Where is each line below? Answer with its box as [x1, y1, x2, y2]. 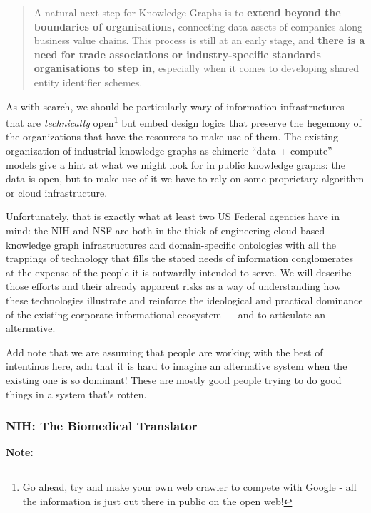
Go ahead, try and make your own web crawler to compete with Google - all [22, 479, 357, 494]
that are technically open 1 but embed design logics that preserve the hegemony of [6, 113, 362, 130]
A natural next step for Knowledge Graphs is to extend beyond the [34, 5, 341, 19]
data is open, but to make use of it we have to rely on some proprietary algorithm [6, 171, 365, 186]
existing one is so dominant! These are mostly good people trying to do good [6, 372, 342, 387]
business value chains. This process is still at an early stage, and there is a [34, 33, 365, 48]
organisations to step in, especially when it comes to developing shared [34, 61, 359, 76]
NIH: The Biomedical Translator [6, 417, 198, 435]
